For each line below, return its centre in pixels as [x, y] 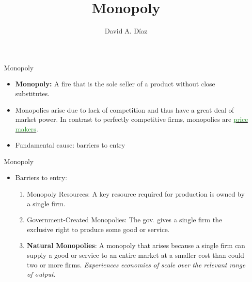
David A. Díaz [126, 31]
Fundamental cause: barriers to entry [70, 145]
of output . [41, 274]
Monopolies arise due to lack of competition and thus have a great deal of [125, 109]
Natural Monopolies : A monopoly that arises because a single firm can [136, 245]
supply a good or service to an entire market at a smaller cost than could [135, 255]
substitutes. [32, 93]
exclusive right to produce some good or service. [98, 229]
